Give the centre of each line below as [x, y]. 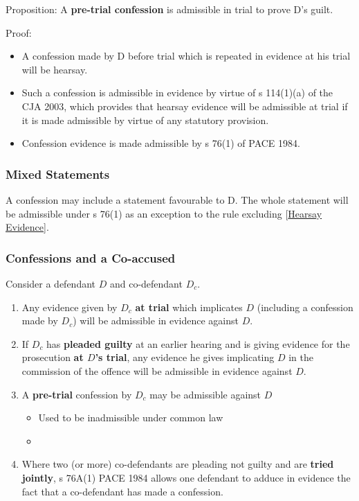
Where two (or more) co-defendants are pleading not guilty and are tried [178, 464]
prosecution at [53, 357]
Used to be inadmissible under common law [131, 417]
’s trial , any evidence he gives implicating [185, 357]
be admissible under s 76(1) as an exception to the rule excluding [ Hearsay [164, 213]
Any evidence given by [70, 307]
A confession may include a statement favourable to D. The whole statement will [177, 199]
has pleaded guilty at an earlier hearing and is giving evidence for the [198, 343]
